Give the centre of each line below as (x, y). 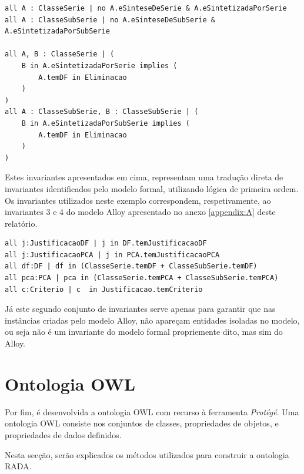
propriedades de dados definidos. (63, 434)
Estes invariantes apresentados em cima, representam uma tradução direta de (144, 177)
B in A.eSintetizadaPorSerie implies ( (99, 65)
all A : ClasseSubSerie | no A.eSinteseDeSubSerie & (110, 20)
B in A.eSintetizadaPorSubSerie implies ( (106, 123)
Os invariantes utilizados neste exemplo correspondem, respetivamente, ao (138, 200)
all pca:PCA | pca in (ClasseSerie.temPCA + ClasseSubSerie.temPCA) (142, 278)
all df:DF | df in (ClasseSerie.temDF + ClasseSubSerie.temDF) (131, 266)
